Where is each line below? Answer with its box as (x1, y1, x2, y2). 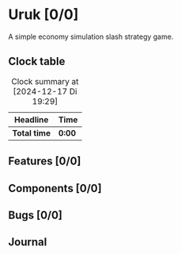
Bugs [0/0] (8, 208, 63, 221)
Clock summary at (11, 75, 79, 87)
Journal (8, 236, 47, 249)
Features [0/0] (8, 155, 81, 168)
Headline (14, 114, 49, 125)
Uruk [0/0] (8, 6, 79, 24)
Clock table (8, 55, 66, 68)
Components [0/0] (8, 181, 102, 195)
